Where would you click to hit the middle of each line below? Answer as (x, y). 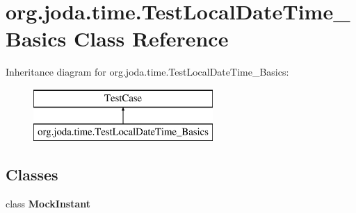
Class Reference (151, 39)
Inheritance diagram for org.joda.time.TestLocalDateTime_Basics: (147, 72)
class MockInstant (48, 204)
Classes (32, 174)
